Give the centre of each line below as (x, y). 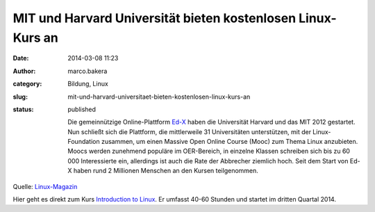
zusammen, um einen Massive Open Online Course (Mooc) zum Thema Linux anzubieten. (230, 142)
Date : (21, 58)
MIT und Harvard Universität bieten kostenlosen (155, 18)
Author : (24, 71)
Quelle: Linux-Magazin (45, 186)
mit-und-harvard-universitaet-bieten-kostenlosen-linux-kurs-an (159, 97)
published (82, 109)
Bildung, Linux (88, 84)
